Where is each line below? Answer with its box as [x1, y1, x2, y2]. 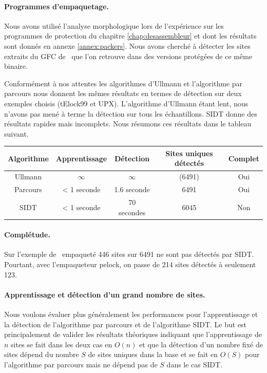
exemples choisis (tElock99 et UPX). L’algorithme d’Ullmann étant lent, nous [4, 98, 249, 108]
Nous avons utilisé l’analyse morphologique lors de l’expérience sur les [4, 20, 224, 31]
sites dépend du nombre [4, 349, 79, 360]
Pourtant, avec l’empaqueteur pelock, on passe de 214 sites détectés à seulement [4, 259, 256, 270]
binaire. [4, 61, 28, 71]
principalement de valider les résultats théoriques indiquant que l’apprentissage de [4, 329, 262, 340]
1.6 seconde [114, 184, 150, 195]
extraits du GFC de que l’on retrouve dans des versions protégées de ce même [4, 50, 253, 61]
